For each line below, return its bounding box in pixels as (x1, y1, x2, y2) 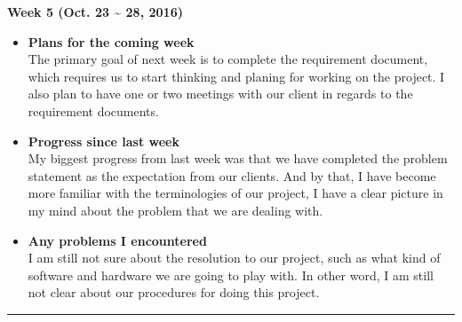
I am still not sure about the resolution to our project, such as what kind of (28, 248, 441, 267)
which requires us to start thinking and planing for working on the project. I (28, 67, 445, 85)
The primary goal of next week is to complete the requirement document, (28, 50, 428, 68)
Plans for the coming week (28, 32, 195, 51)
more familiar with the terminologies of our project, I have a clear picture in (28, 184, 443, 202)
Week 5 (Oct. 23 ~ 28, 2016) (7, 3, 183, 20)
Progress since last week (28, 131, 179, 150)
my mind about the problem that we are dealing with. (28, 200, 323, 219)
